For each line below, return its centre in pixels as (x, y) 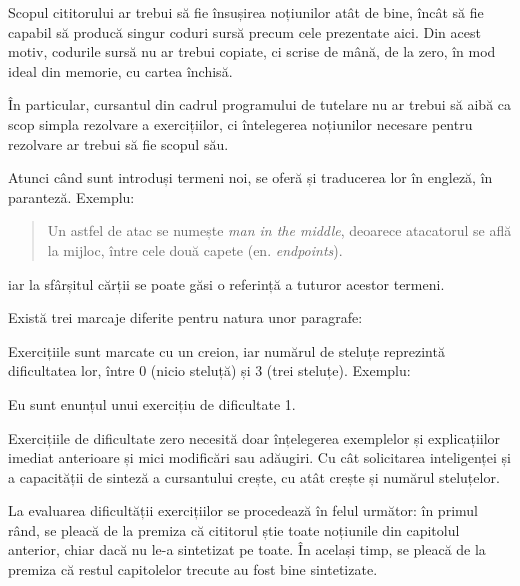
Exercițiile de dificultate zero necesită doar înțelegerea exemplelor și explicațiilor (254, 437)
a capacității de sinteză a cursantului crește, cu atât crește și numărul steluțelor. (254, 476)
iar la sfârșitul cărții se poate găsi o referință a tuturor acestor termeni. (226, 283)
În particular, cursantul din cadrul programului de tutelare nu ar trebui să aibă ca (260, 104)
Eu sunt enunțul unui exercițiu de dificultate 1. (152, 403)
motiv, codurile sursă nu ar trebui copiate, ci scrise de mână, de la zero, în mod (252, 51)
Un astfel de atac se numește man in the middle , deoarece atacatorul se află (279, 230)
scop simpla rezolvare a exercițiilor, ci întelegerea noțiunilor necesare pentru (240, 123)
